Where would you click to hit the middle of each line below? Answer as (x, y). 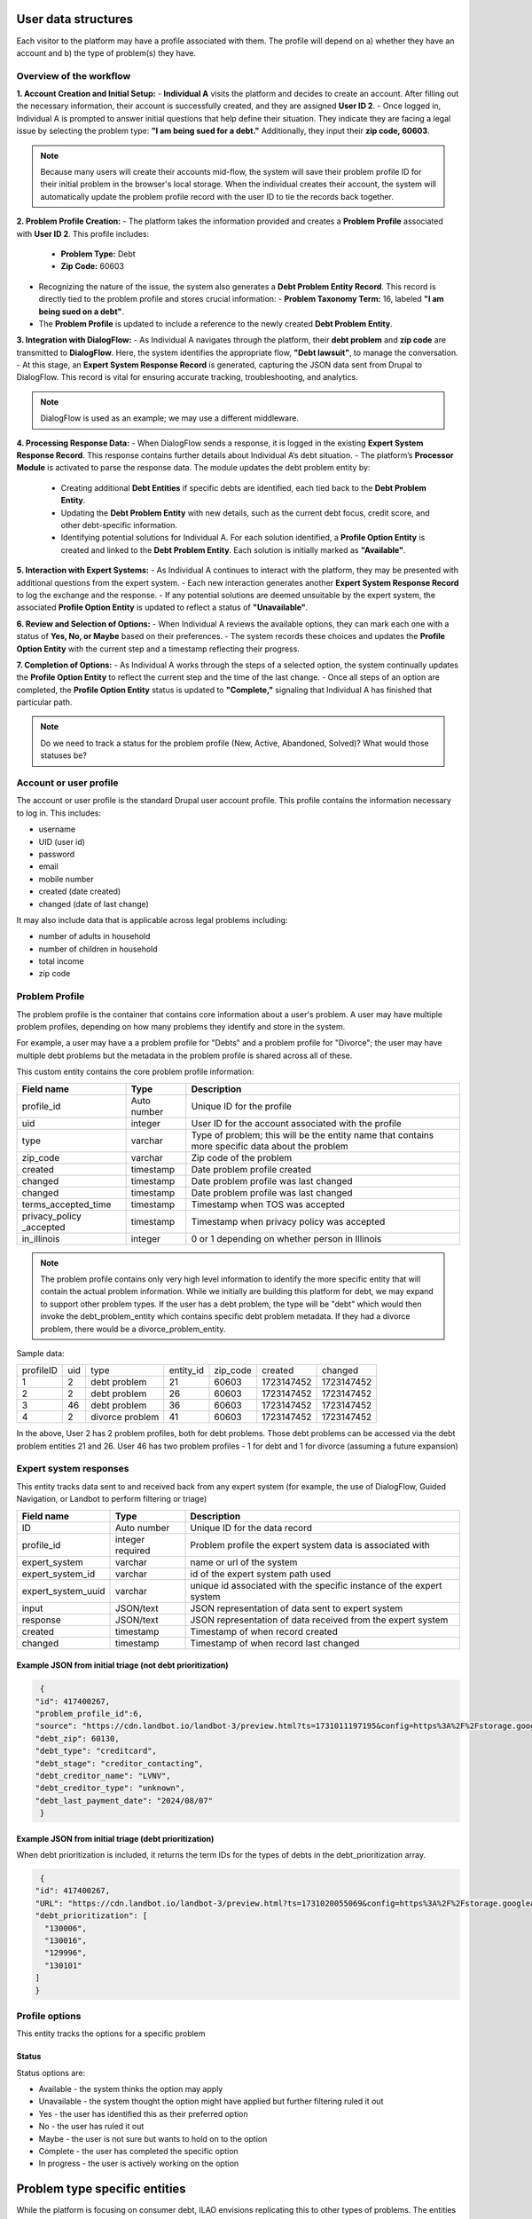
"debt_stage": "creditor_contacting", (119, 1763)
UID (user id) (62, 841)
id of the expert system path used (261, 1574)
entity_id (186, 1370)
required (133, 1551)
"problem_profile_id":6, (89, 1714)
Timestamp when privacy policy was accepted (288, 1221)
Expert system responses (73, 1469)
